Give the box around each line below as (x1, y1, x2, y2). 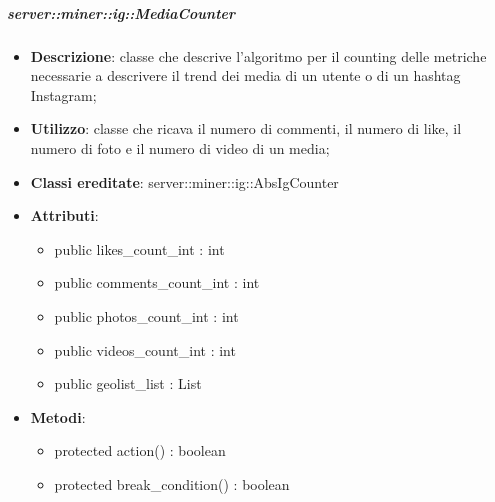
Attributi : (30, 205, 99, 226)
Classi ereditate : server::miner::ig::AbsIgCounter (30, 171, 339, 192)
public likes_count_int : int (54, 238, 225, 259)
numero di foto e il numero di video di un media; (30, 137, 330, 158)
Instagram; (30, 84, 97, 105)
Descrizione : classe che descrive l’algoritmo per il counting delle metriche (30, 45, 487, 66)
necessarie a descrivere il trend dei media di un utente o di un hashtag (30, 65, 461, 86)
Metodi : (30, 406, 86, 427)
